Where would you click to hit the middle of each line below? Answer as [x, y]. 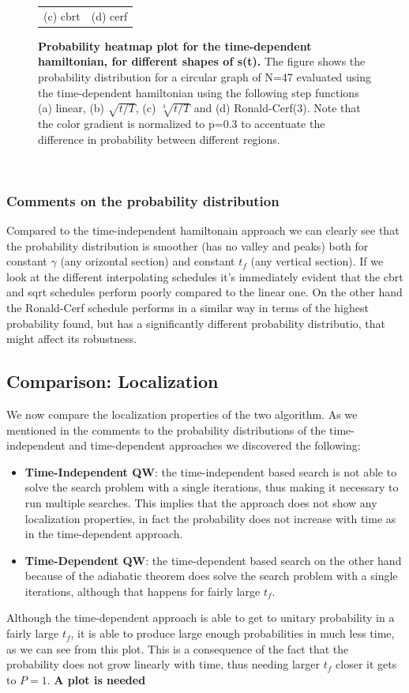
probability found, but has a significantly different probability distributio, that [196, 323]
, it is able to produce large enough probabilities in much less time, [233, 633]
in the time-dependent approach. [104, 534]
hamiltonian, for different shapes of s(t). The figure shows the [202, 61]
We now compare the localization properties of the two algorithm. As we [182, 414]
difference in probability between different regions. [159, 139]
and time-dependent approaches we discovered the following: [215, 445]
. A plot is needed [96, 679]
